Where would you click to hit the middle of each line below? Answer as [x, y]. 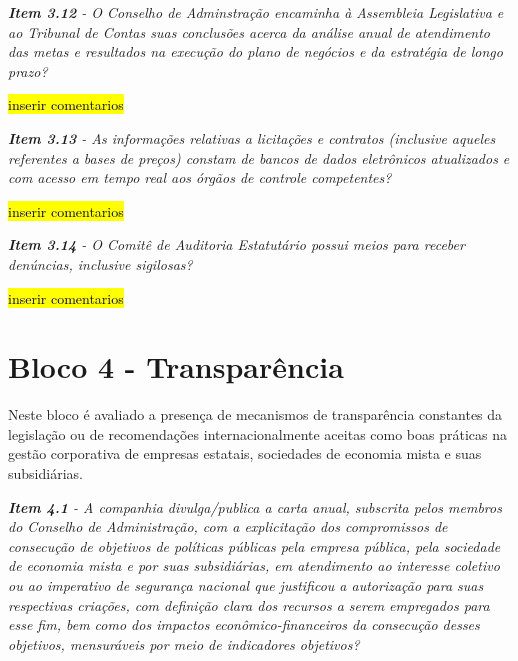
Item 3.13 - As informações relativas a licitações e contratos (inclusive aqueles [252, 137]
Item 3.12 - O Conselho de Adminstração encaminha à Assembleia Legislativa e [256, 12]
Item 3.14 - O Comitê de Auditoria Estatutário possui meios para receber [236, 244]
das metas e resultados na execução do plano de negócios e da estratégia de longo [255, 51]
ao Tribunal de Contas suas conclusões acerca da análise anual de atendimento [249, 31]
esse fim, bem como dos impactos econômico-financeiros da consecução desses [244, 624]
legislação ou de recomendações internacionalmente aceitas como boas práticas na [257, 433]
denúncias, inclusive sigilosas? [100, 263]
